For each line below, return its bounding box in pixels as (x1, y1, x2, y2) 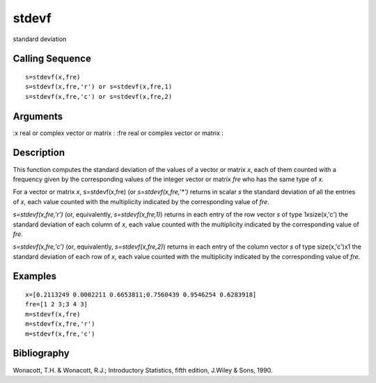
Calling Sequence (13, 53, 92, 65)
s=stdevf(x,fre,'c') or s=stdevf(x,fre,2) (25, 93, 173, 100)
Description (13, 147, 65, 159)
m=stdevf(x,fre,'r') (25, 320, 95, 328)
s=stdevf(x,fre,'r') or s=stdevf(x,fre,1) (25, 83, 173, 91)
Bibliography (13, 347, 70, 359)
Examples (13, 270, 57, 282)
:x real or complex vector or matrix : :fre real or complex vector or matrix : (13, 129, 224, 137)
